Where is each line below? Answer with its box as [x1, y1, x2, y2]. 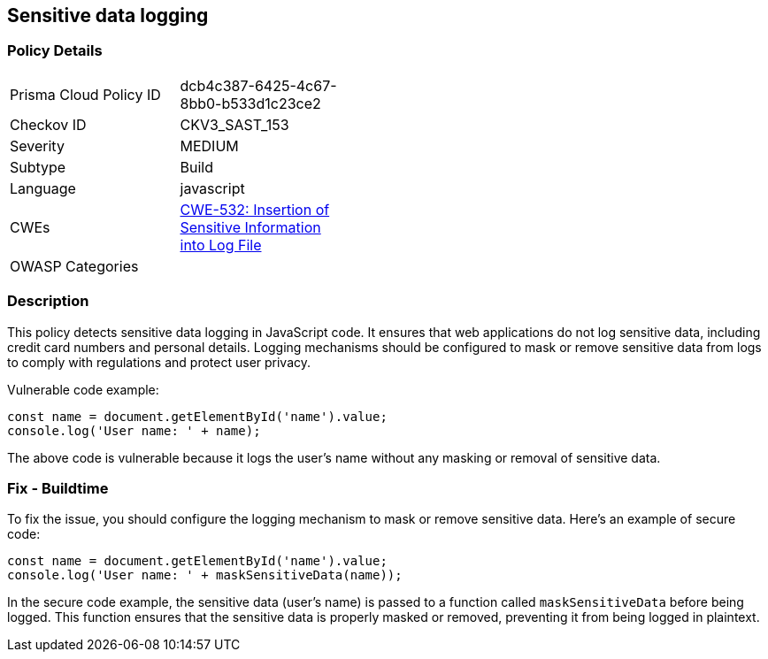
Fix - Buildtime [7, 479, 109, 497]
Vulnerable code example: [7, 381, 159, 397]
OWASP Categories [10, 257, 139, 275]
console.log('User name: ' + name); [7, 423, 261, 438]
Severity [10, 136, 65, 155]
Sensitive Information [180, 218, 321, 236]
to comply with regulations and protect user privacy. [7, 354, 311, 370]
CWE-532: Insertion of [180, 200, 330, 218]
